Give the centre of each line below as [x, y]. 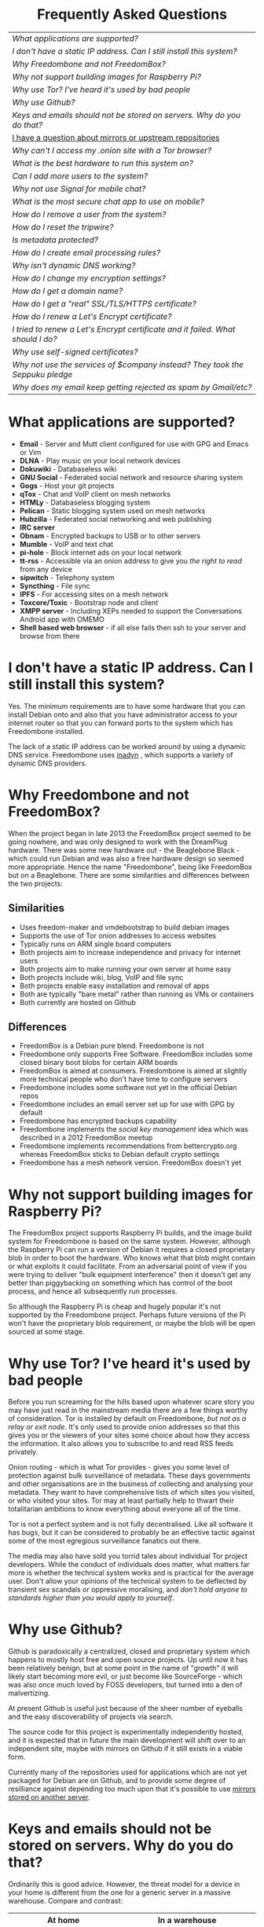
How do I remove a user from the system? [89, 214]
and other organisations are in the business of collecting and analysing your [131, 1484]
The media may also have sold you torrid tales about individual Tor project [128, 1556]
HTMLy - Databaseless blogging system [85, 502]
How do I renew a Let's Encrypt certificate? [92, 316]
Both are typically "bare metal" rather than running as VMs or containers [137, 994]
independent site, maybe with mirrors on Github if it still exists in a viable [125, 1749]
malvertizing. [29, 1693]
